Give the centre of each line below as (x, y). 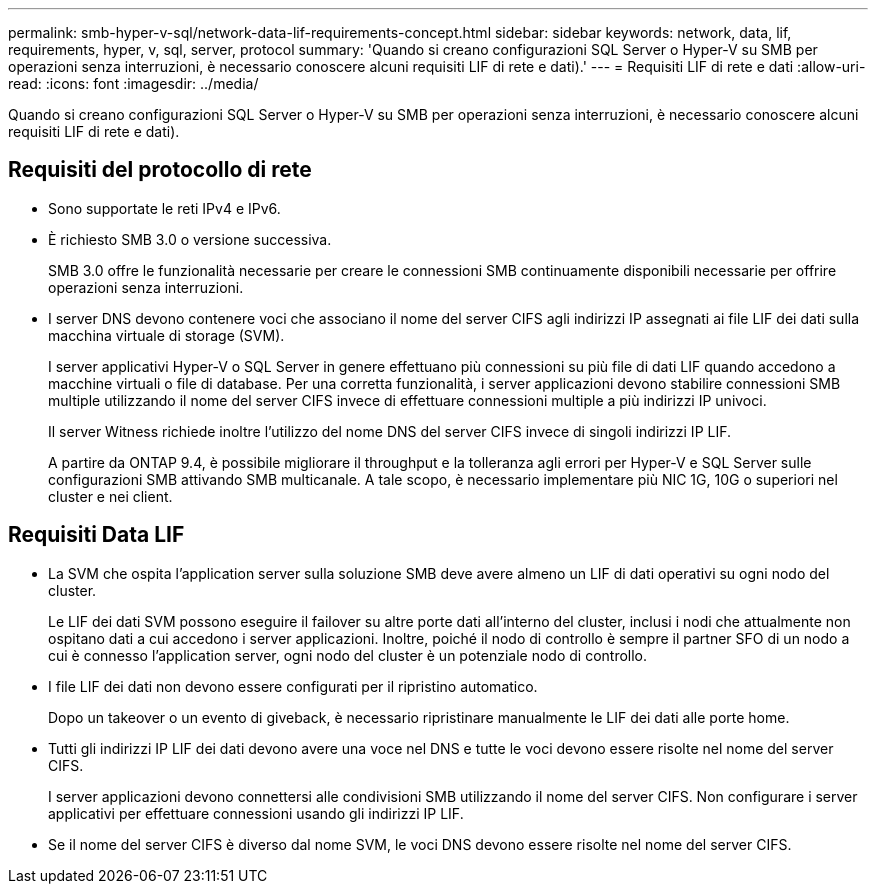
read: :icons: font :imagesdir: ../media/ (133, 83)
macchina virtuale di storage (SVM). (166, 335)
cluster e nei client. (110, 496)
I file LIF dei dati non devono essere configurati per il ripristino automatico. (293, 686)
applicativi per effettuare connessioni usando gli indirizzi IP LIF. (256, 813)
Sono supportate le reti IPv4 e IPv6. (164, 208)
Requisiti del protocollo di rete (160, 170)
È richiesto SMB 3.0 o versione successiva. (190, 239)
